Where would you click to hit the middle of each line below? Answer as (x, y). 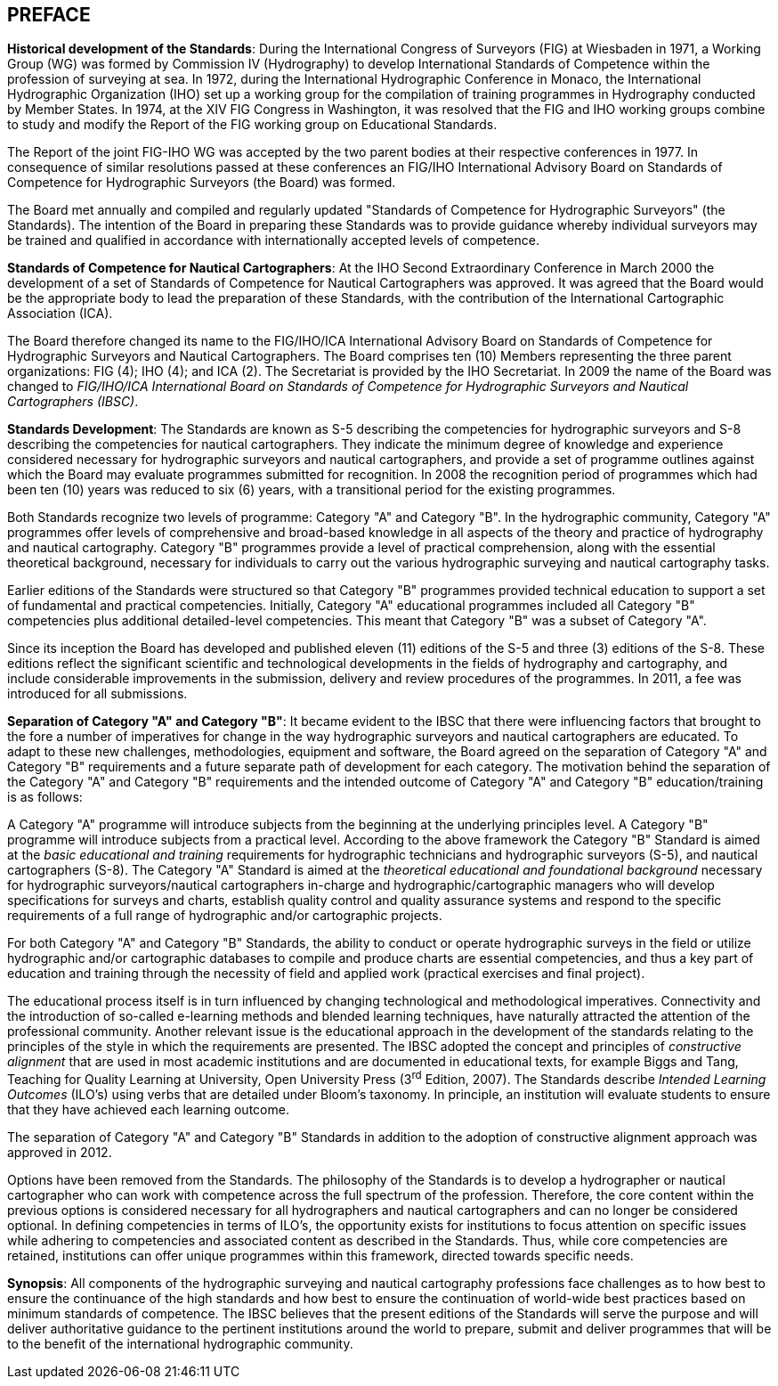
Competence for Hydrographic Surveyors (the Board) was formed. (202, 183)
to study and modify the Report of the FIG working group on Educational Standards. (252, 125)
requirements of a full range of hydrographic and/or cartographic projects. (225, 916)
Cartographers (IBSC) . (73, 402)
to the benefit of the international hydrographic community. (180, 1344)
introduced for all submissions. (97, 694)
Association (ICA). (60, 314)
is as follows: (45, 797)
